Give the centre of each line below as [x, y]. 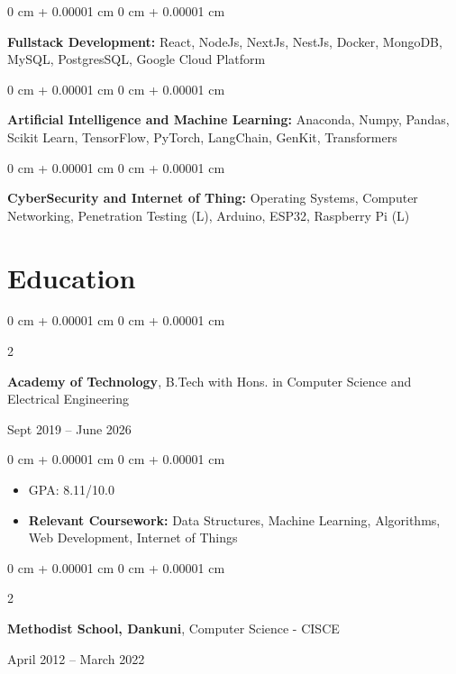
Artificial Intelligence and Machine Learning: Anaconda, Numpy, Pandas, [228, 119]
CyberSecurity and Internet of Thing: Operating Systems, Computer [213, 198]
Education [72, 277]
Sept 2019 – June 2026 [69, 428]
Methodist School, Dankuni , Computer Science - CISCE [173, 628]
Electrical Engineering [68, 399]
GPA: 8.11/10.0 [71, 490]
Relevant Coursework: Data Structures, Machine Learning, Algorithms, [234, 519]
